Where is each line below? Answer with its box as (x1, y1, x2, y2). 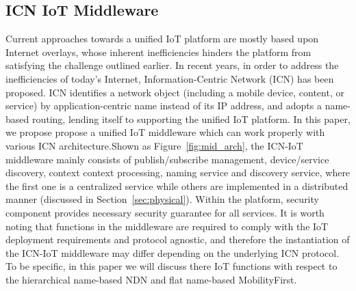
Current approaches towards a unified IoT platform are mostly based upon (5, 31, 319, 46)
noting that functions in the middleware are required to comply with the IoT (5, 219, 329, 233)
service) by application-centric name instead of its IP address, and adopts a (5, 98, 322, 113)
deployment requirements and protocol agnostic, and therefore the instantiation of (5, 232, 350, 247)
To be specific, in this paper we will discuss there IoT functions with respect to (5, 259, 338, 273)
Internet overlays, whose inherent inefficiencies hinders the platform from (5, 44, 311, 59)
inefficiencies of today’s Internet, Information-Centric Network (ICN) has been (5, 71, 334, 85)
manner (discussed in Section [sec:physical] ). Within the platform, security (5, 192, 319, 206)
